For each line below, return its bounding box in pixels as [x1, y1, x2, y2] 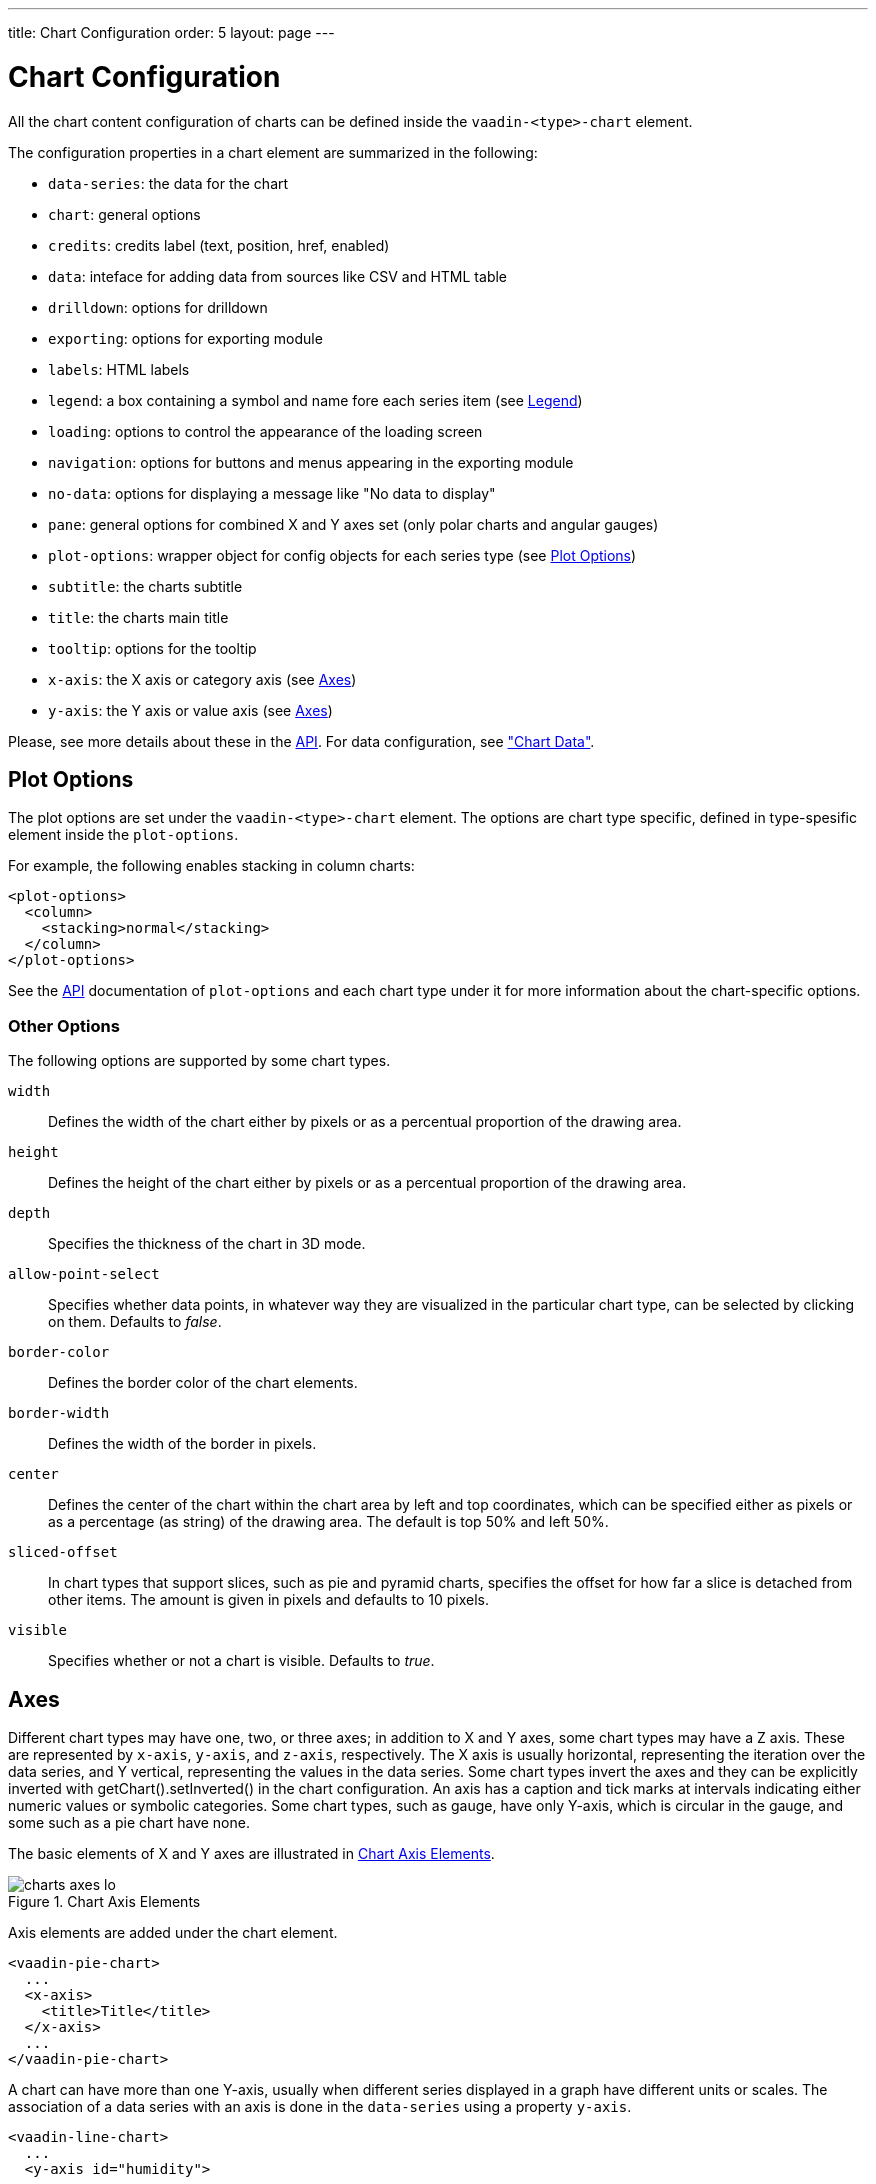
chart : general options [48, 205, 201, 223]
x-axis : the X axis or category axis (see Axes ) [48, 670, 357, 688]
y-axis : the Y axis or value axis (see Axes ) [48, 701, 333, 719]
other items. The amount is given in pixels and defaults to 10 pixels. [48, 1591, 490, 1609]
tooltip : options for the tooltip [48, 639, 257, 657]
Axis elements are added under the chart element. [8, 1923, 338, 1941]
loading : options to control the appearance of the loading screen [48, 422, 483, 440]
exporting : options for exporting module [48, 329, 323, 347]
